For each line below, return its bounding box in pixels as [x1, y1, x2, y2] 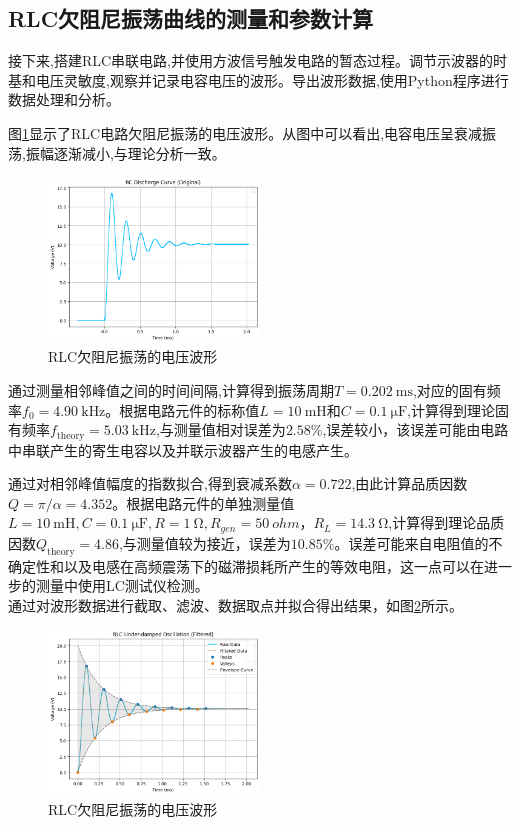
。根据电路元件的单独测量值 [112, 492, 295, 513]
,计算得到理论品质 [388, 512, 505, 533]
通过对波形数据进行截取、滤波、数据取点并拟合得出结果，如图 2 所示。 [8, 594, 463, 615]
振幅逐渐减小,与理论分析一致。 [25, 142, 226, 163]
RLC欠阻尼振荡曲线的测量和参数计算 [8, 3, 374, 34]
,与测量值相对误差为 [155, 419, 286, 440]
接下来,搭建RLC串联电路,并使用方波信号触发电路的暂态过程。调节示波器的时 [8, 50, 507, 71]
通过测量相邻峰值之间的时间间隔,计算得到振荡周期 [8, 380, 334, 401]
